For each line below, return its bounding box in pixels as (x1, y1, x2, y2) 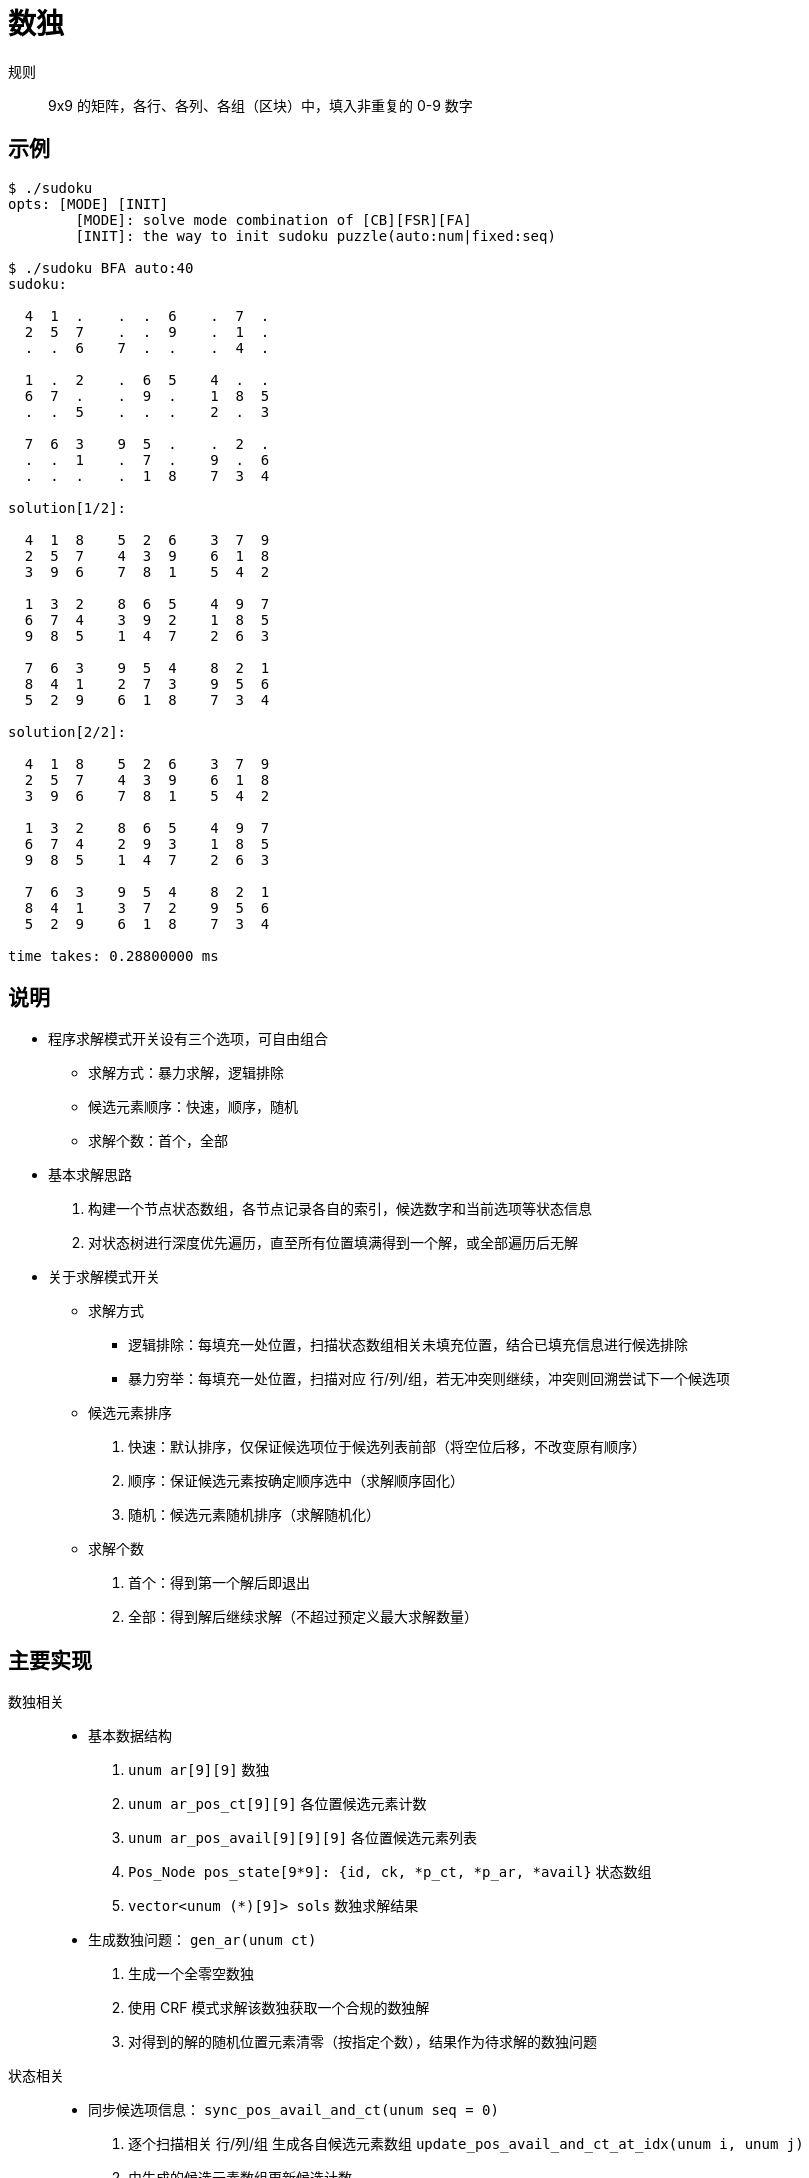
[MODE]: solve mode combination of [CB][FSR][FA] (75, 211, 472, 228)
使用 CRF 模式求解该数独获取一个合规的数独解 (128, 1999, 430, 2017)
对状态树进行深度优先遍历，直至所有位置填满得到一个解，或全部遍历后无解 (88, 1234, 578, 1252)
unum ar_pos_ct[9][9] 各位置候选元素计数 (128, 1795, 427, 1813)
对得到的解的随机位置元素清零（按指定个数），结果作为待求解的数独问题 (128, 2033, 597, 2051)
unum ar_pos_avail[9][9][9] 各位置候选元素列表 (128, 1829, 478, 1847)
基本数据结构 (88, 1727, 172, 1745)
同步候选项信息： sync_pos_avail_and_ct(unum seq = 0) (88, 2101, 499, 2119)
